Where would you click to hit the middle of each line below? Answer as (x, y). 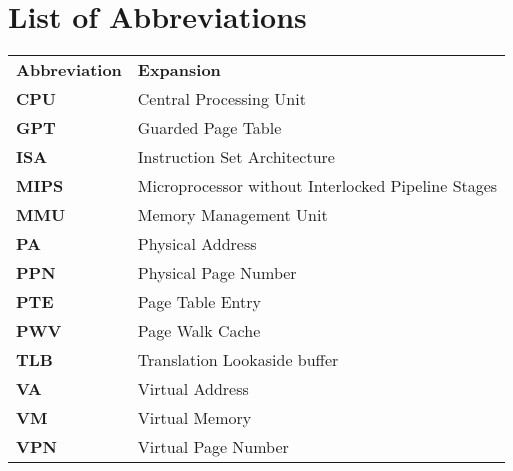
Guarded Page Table (209, 128)
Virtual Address (193, 389)
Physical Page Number (217, 273)
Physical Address (197, 244)
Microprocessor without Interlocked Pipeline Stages (317, 186)
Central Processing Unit (221, 99)
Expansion (179, 70)
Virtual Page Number (213, 447)
